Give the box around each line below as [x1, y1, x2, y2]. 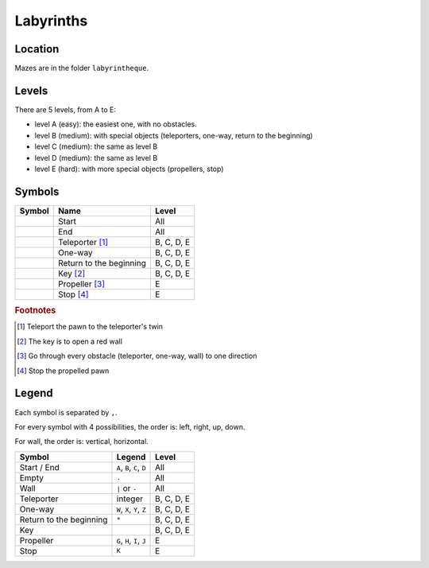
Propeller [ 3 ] [58, 278, 106, 290]
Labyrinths [14, 12, 88, 29]
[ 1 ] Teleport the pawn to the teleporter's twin [17, 322, 163, 332]
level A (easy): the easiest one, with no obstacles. [34, 119, 198, 129]
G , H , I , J [116, 535, 146, 546]
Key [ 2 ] [58, 267, 86, 278]
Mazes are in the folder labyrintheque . [14, 64, 149, 73]
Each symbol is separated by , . [14, 407, 118, 417]
